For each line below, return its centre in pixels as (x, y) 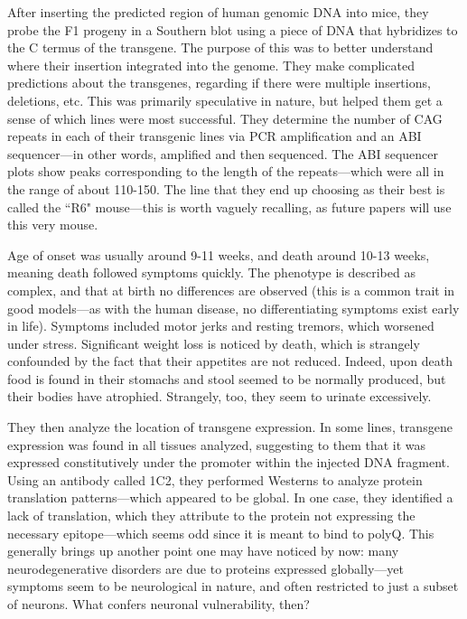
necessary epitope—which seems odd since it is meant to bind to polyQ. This (221, 533)
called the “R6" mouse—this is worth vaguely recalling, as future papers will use (229, 206)
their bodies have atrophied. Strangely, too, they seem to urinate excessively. (219, 396)
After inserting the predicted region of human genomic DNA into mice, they (218, 12)
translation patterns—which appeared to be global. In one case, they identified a (230, 497)
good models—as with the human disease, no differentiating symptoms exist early (233, 308)
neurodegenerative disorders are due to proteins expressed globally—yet (205, 568)
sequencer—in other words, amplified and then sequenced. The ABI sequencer (223, 153)
